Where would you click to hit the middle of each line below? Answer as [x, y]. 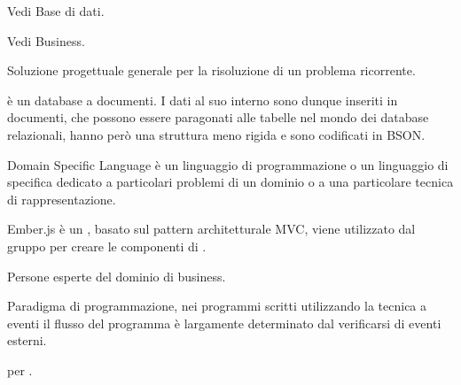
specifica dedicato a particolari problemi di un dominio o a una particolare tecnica [230, 182]
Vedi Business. [46, 40]
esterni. [27, 340]
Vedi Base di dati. [56, 11]
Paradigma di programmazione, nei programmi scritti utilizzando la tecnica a [217, 306]
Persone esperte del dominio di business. [117, 276]
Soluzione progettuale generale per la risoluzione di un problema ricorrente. [211, 70]
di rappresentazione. [62, 199]
